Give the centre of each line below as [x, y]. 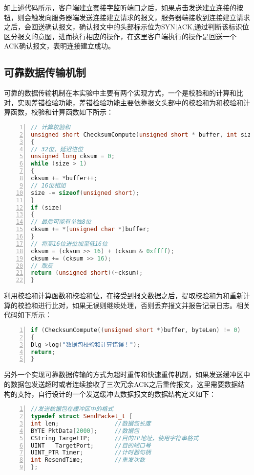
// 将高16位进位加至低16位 [69, 244]
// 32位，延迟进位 [57, 149]
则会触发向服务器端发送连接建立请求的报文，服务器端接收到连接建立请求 [134, 17]
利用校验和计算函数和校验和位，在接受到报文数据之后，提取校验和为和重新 [124, 296]
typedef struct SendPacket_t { [82, 416]
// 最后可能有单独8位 [61, 222]
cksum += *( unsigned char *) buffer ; [90, 229]
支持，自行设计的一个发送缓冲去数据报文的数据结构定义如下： [116, 393]
